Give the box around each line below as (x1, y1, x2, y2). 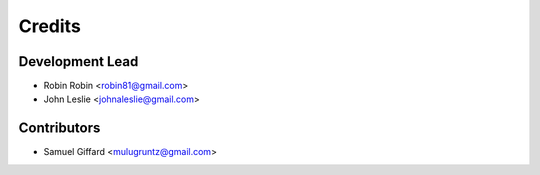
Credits (18, 15, 82, 37)
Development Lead (18, 53, 139, 70)
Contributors (18, 120, 101, 137)
